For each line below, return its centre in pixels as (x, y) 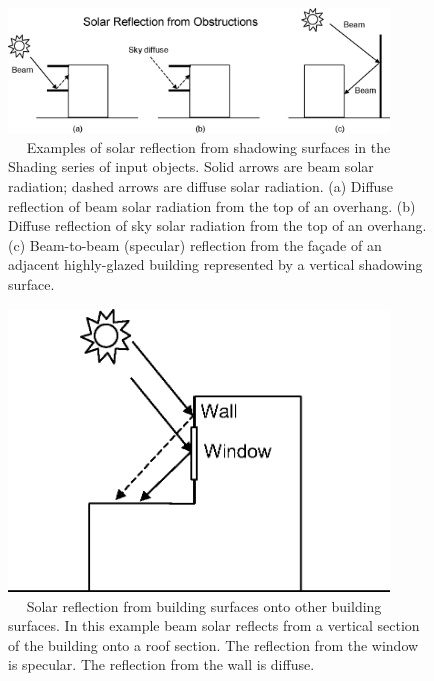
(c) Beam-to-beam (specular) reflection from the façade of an (195, 244)
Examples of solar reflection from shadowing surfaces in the (208, 146)
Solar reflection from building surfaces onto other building (204, 605)
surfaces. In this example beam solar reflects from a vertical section (214, 625)
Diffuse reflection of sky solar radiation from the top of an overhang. (217, 225)
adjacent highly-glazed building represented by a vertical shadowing (215, 264)
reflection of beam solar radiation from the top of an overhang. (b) (212, 205)
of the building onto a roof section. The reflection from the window (213, 644)
